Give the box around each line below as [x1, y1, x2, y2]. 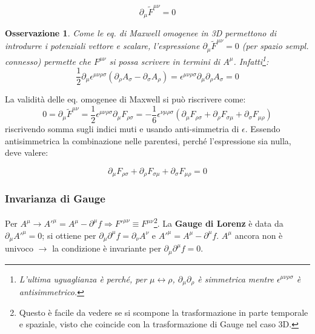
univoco [5, 242, 34, 255]
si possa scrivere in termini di [109, 55, 220, 67]
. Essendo [245, 122, 280, 135]
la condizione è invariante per [52, 242, 161, 255]
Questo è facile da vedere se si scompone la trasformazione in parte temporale [19, 306, 308, 318]
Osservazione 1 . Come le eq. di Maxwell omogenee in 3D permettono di [5, 27, 276, 39]
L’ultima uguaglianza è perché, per [19, 272, 147, 285]
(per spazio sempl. [242, 39, 309, 52]
